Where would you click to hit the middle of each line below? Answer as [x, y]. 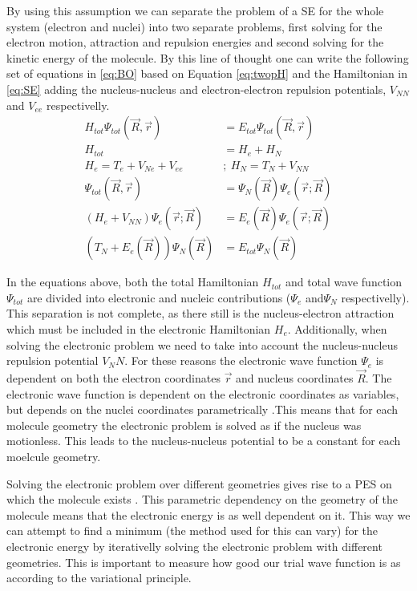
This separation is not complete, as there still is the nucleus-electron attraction [200, 313]
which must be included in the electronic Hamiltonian [139, 329]
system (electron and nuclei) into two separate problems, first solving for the [194, 26]
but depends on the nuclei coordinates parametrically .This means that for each [202, 409]
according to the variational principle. [99, 578]
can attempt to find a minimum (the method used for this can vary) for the [192, 530]
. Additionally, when [337, 329]
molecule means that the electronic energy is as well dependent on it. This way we [208, 514]
